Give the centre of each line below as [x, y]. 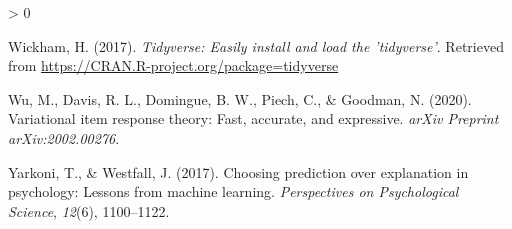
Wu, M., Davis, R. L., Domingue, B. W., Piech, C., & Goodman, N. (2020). [240, 98]
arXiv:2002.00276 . [64, 137]
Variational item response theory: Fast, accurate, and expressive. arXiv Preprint [253, 118]
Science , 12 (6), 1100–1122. [89, 210]
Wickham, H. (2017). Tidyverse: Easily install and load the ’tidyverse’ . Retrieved [256, 45]
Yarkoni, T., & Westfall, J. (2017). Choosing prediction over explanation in [238, 171]
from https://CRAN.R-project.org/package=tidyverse [173, 65]
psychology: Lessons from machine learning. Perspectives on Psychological [233, 191]
